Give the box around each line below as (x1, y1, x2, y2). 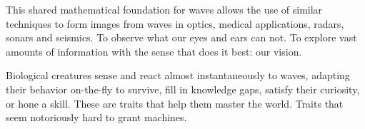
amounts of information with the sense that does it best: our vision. (6, 43, 302, 58)
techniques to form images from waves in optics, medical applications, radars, (6, 16, 344, 31)
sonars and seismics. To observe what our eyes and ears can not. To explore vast (6, 30, 357, 45)
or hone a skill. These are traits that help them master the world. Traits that (6, 96, 344, 110)
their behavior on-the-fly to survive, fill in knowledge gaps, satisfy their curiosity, (6, 81, 360, 96)
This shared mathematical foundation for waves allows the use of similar (6, 2, 323, 16)
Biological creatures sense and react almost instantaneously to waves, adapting (6, 68, 350, 83)
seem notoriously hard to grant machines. (6, 110, 187, 125)
